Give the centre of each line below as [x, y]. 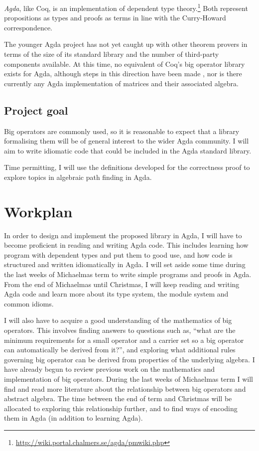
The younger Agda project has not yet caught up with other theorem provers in [126, 44]
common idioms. [29, 303]
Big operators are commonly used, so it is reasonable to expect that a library [122, 131]
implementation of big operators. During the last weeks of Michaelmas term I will [129, 379]
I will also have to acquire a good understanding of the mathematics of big [118, 320]
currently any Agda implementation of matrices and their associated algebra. [121, 83]
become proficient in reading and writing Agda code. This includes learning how [126, 245]
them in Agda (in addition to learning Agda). [73, 418]
